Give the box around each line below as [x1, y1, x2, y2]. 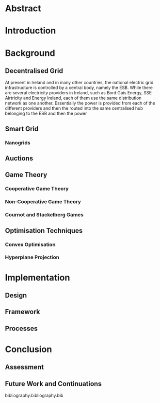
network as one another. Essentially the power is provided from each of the [5, 100, 155, 106]
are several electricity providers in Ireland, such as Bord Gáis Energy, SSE [5, 90, 152, 96]
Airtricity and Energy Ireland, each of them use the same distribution [5, 95, 142, 101]
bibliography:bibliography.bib [5, 392, 64, 399]
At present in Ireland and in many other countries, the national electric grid [5, 80, 154, 86]
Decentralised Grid [5, 67, 63, 75]
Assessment [5, 363, 44, 371]
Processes [5, 324, 38, 333]
